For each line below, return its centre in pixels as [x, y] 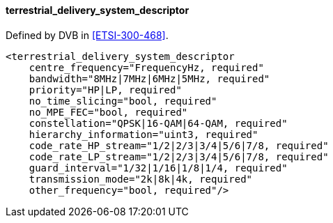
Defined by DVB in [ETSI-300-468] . [87, 35]
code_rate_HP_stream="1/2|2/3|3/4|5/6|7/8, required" [179, 145]
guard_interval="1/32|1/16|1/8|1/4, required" [158, 168]
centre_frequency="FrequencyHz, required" [146, 67]
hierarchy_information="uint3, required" [144, 134]
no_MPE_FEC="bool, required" [108, 112]
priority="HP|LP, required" [105, 90]
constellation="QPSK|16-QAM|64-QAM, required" [158, 123]
